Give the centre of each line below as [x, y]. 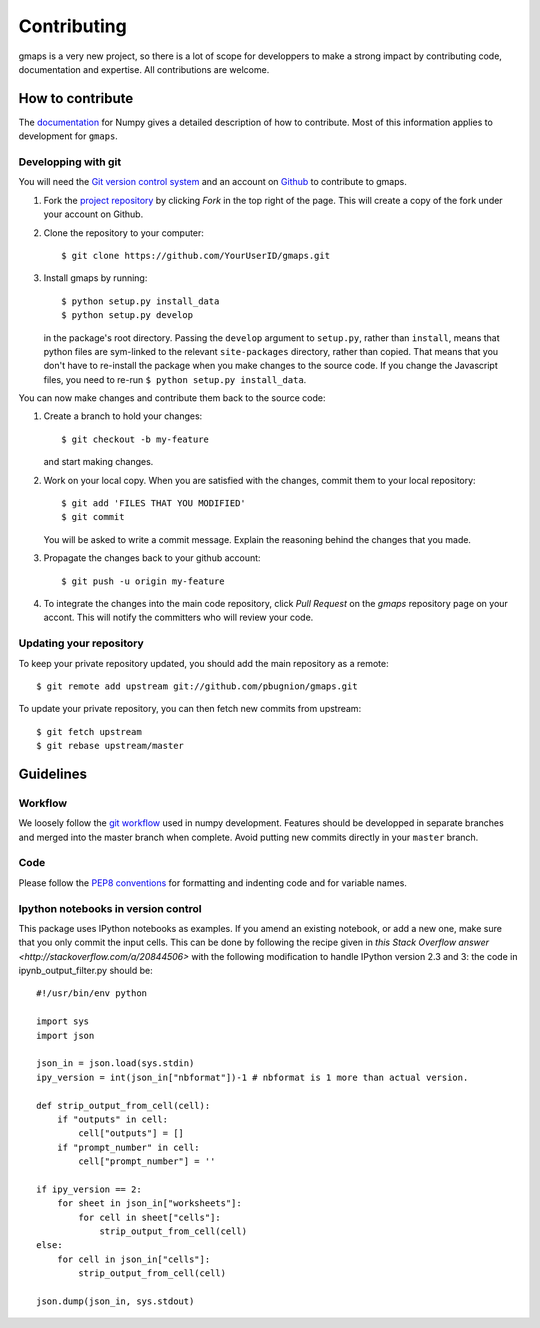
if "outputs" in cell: [112, 1119]
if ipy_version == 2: [89, 1189]
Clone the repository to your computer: [124, 232]
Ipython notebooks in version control [110, 908]
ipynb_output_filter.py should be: [86, 971]
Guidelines [52, 773]
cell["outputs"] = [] [131, 1133]
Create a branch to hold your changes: [123, 416]
